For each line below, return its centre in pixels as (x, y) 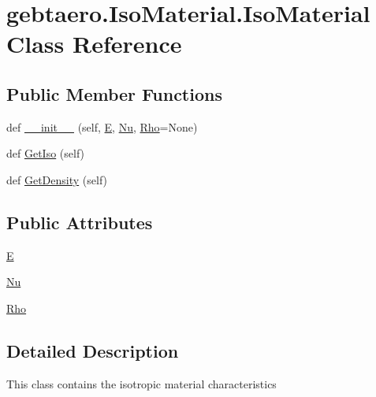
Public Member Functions (114, 93)
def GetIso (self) (46, 153)
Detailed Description (93, 350)
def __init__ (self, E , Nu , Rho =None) (102, 126)
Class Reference (94, 44)
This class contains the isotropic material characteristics (141, 383)
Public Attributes (80, 222)
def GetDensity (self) (57, 179)
